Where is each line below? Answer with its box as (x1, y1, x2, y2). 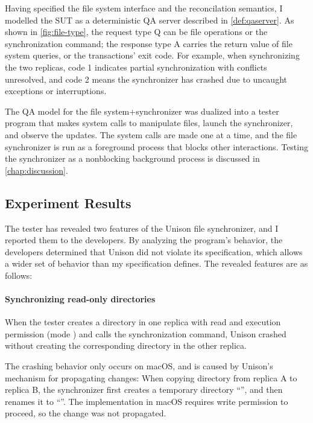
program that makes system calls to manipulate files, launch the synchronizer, (5, 116, 293, 129)
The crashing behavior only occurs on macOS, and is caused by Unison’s (5, 360, 273, 372)
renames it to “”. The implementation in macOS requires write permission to (5, 395, 288, 407)
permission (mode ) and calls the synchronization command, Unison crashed (5, 327, 286, 340)
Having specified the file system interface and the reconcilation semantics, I (5, 2, 283, 14)
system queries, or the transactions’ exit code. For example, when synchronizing (5, 49, 300, 62)
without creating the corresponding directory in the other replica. (5, 339, 247, 352)
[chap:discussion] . (5, 164, 68, 176)
